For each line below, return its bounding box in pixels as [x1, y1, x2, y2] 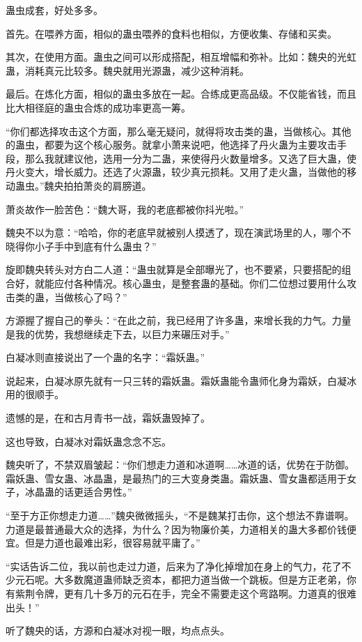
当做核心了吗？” [54, 289, 127, 304]
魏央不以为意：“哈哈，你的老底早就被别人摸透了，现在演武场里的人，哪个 [6, 225, 342, 240]
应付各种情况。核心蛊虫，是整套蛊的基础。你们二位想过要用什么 [54, 275, 347, 290]
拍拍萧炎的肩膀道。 [63, 178, 152, 192]
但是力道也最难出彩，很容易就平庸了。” [24, 535, 200, 550]
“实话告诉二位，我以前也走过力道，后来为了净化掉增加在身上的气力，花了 [6, 558, 342, 573]
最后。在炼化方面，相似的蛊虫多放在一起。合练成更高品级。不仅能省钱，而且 [6, 86, 356, 101]
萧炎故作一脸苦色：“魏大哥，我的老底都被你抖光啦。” [6, 201, 244, 216]
